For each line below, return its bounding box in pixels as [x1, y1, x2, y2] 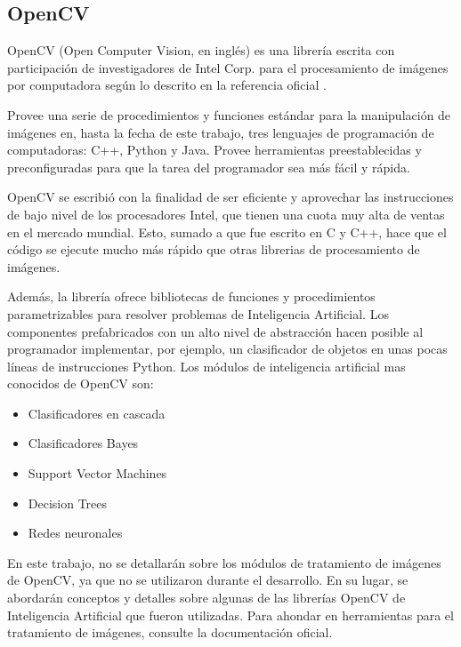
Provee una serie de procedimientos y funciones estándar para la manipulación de [7, 105, 451, 124]
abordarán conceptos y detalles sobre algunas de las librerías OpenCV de [7, 588, 406, 607]
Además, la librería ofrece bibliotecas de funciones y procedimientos [7, 287, 376, 306]
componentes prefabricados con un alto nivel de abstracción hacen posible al [7, 322, 424, 340]
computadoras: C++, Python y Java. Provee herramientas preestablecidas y [7, 140, 422, 159]
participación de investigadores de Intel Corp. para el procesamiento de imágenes [7, 58, 449, 76]
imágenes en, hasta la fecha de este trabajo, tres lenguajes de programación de [7, 123, 434, 141]
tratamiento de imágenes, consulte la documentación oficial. [7, 623, 333, 642]
